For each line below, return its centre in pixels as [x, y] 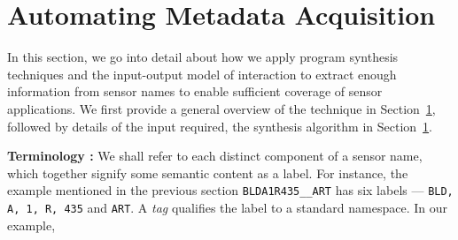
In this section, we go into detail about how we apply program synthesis [203, 57]
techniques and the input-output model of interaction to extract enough [202, 74]
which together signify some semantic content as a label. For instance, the [208, 172]
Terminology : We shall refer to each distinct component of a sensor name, [215, 156]
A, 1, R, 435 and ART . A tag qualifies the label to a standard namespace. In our [227, 207]
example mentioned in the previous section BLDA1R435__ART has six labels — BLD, [230, 190]
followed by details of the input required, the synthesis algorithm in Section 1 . [220, 126]
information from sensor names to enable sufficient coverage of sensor [195, 91]
